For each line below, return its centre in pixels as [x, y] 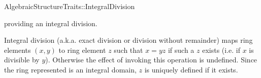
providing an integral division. [51, 23]
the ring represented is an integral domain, [70, 69]
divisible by [22, 60]
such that [128, 50]
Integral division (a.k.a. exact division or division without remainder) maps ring [128, 40]
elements [18, 50]
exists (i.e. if [221, 50]
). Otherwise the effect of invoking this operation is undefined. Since [151, 60]
